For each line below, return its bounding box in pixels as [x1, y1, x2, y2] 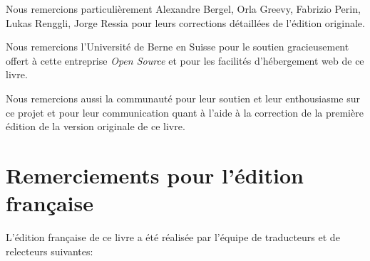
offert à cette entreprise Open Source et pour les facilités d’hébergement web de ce [6, 53, 364, 68]
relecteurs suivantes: [6, 243, 93, 258]
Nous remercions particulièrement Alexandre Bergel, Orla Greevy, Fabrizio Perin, [6, 1, 361, 16]
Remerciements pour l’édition [6, 160, 304, 189]
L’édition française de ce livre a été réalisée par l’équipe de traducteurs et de [6, 230, 340, 245]
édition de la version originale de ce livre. [6, 119, 185, 134]
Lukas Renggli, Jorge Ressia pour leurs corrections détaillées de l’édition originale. [6, 15, 365, 30]
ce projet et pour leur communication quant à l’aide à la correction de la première [6, 105, 364, 119]
